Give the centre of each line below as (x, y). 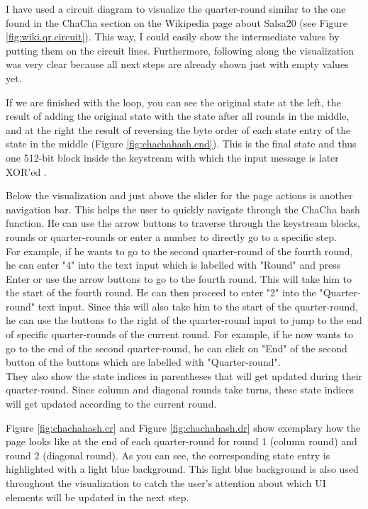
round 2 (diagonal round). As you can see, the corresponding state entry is (168, 455)
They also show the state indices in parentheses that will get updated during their (184, 375)
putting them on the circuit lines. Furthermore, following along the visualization (180, 50)
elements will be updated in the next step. (97, 497)
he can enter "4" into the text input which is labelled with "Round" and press (173, 265)
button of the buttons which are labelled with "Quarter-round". (143, 362)
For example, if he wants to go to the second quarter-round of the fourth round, (179, 251)
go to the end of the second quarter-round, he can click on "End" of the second (177, 348)
